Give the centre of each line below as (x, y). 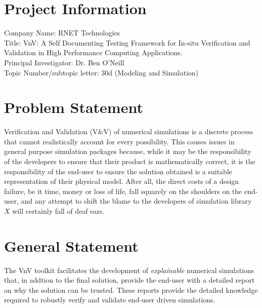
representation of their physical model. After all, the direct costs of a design (122, 181)
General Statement (71, 245)
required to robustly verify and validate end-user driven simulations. (110, 300)
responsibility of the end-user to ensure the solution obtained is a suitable (118, 171)
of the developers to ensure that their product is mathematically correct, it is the (130, 161)
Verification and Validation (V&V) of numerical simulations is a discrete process (129, 131)
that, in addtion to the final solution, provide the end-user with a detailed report (129, 280)
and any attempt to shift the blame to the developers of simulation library (136, 201)
